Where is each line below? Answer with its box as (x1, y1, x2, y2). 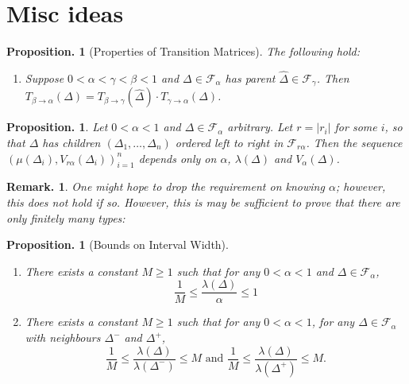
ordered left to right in (175, 134, 284, 150)
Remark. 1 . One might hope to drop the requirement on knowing (6, 178, 325, 195)
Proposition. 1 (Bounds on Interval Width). (6, 236, 229, 253)
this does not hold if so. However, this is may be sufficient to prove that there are (6, 193, 400, 210)
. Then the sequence (306, 134, 403, 150)
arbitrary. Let (227, 118, 293, 135)
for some (334, 118, 377, 135)
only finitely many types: (6, 209, 125, 226)
